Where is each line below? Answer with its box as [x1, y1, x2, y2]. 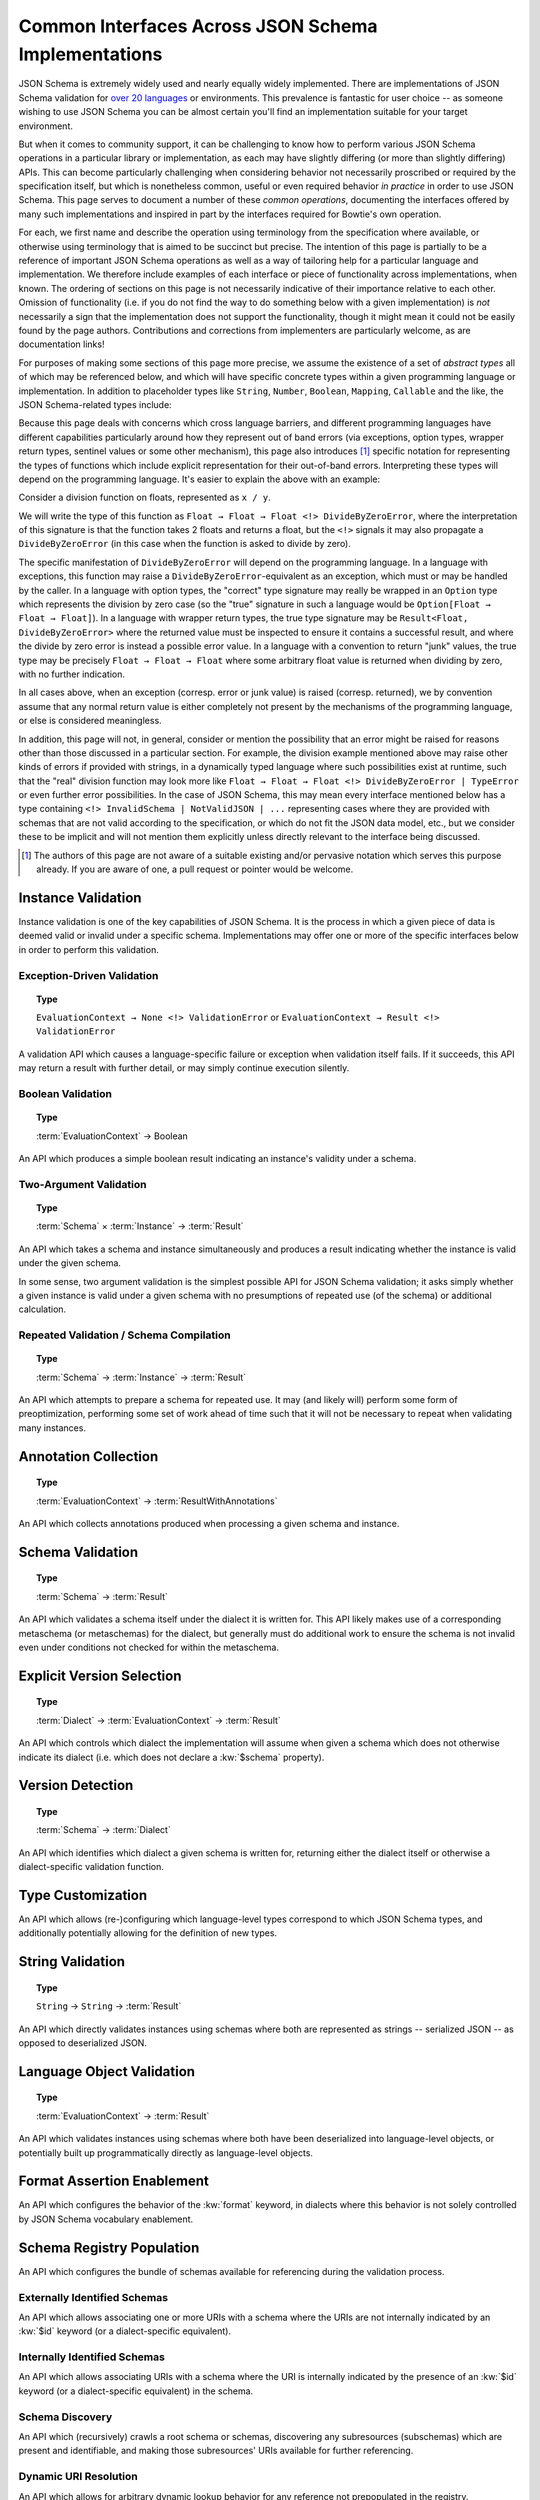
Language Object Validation [18, 2063, 195, 2080]
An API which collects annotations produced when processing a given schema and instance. [18, 1517, 400, 1529]
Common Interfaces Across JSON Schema [18, 15, 379, 37]
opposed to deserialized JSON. [18, 2036, 147, 2049]
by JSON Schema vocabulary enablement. [18, 2213, 194, 2225]
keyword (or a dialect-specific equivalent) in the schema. [18, 2385, 254, 2397]
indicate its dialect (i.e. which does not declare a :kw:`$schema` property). [18, 1751, 325, 1763]
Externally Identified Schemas [18, 2290, 169, 2304]
